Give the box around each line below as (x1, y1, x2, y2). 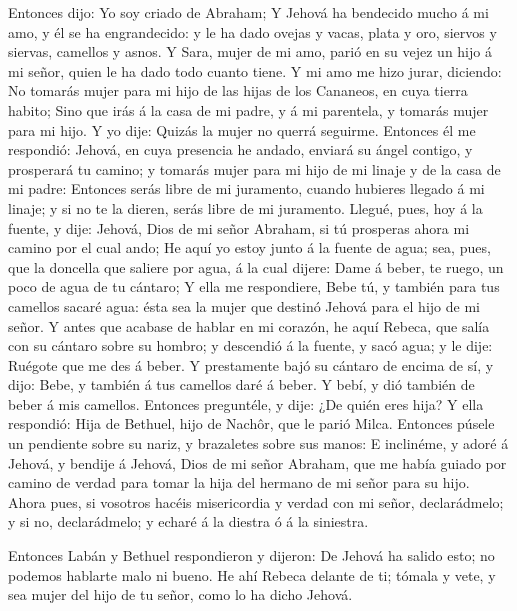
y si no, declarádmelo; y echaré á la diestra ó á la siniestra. (8, 511, 369, 532)
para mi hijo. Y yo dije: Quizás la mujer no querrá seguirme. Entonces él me (8, 119, 476, 140)
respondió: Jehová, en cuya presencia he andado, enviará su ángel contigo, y (8, 139, 473, 160)
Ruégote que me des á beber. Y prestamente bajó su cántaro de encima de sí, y (8, 354, 494, 375)
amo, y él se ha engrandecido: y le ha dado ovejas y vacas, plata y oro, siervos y (8, 21, 497, 42)
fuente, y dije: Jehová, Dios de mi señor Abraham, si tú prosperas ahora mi (8, 217, 470, 238)
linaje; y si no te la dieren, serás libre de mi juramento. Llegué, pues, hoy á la (8, 197, 483, 218)
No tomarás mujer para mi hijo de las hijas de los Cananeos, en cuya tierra (8, 80, 468, 101)
